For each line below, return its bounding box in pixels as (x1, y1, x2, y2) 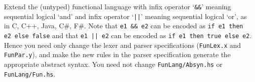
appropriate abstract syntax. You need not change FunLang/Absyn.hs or (4, 59, 223, 69)
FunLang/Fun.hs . (4, 68, 56, 79)
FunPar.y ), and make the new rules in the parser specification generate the (4, 49, 231, 60)
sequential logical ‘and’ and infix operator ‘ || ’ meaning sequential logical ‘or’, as (4, 11, 247, 21)
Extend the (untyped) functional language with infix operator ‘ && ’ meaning (4, 1, 231, 11)
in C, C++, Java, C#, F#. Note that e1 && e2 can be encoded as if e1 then (4, 20, 243, 31)
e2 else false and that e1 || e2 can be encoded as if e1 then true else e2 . (4, 30, 252, 40)
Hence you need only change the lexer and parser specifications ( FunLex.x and (4, 40, 241, 50)
